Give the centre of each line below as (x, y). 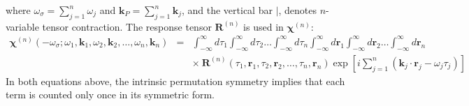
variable (22, 26)
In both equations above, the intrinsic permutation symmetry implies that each (175, 81)
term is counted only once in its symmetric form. (110, 94)
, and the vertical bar (227, 10)
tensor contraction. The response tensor (127, 26)
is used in (264, 26)
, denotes (298, 10)
